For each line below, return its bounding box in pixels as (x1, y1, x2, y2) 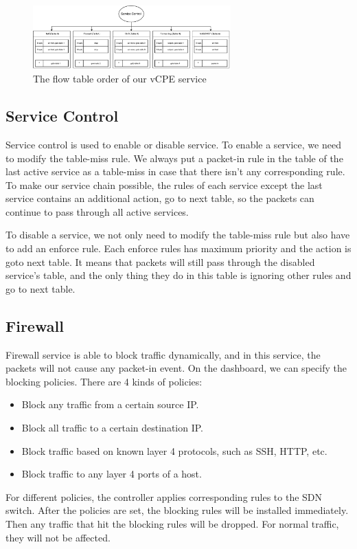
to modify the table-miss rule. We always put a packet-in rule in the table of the (5, 150, 343, 165)
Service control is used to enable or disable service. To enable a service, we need (5, 137, 341, 151)
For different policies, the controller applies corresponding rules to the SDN (5, 489, 323, 504)
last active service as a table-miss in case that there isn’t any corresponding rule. (5, 164, 345, 179)
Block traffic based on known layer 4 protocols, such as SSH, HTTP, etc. (21, 443, 327, 458)
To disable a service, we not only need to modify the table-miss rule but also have (5, 227, 350, 242)
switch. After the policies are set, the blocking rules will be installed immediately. (5, 503, 349, 517)
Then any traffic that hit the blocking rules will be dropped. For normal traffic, (5, 517, 339, 530)
